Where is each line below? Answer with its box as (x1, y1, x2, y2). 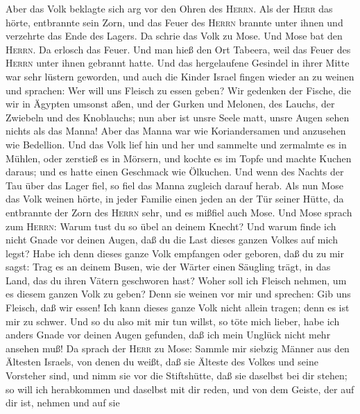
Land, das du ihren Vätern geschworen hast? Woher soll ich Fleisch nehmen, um (6, 273, 347, 287)
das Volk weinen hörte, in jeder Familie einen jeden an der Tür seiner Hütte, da (6, 191, 344, 206)
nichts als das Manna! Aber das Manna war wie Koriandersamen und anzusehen (6, 123, 346, 138)
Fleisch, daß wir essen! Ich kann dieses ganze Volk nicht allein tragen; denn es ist (6, 300, 350, 315)
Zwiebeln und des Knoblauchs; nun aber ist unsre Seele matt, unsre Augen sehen (6, 110, 350, 124)
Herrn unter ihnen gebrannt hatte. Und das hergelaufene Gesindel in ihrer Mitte (6, 55, 350, 70)
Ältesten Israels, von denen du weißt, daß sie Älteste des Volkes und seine (6, 354, 318, 369)
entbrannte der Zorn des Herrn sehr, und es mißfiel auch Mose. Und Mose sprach (6, 205, 352, 219)
